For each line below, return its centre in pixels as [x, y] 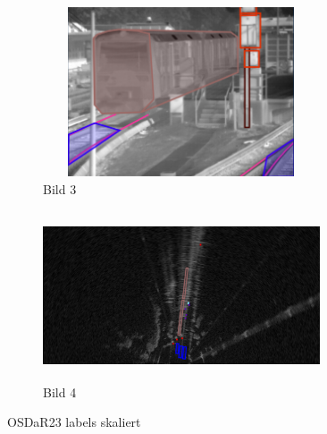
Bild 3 [60, 188]
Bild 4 [60, 391]
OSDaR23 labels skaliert [74, 422]
